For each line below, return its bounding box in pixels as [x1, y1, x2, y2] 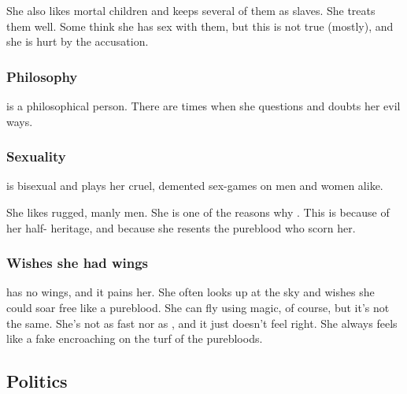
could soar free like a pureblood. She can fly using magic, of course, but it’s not [6, 299, 390, 315]
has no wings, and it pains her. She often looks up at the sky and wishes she [6, 284, 375, 300]
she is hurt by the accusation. [6, 33, 149, 50]
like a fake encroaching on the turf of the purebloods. [6, 330, 263, 347]
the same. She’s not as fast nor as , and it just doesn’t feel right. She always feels [6, 314, 398, 331]
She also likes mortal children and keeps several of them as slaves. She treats [6, 2, 376, 18]
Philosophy [6, 66, 78, 86]
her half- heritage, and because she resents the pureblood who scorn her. [6, 219, 356, 236]
